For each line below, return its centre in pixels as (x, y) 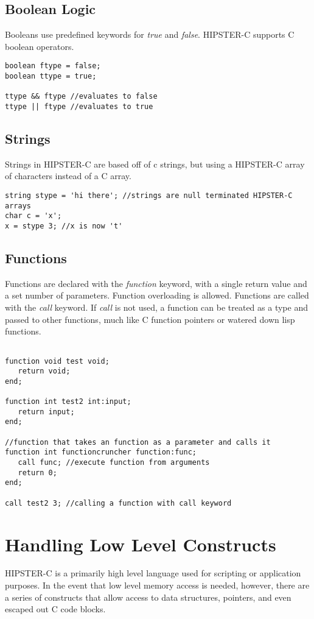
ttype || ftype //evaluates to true (79, 107)
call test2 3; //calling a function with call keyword (118, 503)
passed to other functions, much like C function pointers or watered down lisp (150, 319)
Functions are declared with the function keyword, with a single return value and (156, 283)
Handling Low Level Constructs (141, 544)
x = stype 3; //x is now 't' (64, 226)
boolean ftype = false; (53, 66)
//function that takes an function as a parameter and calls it (138, 442)
